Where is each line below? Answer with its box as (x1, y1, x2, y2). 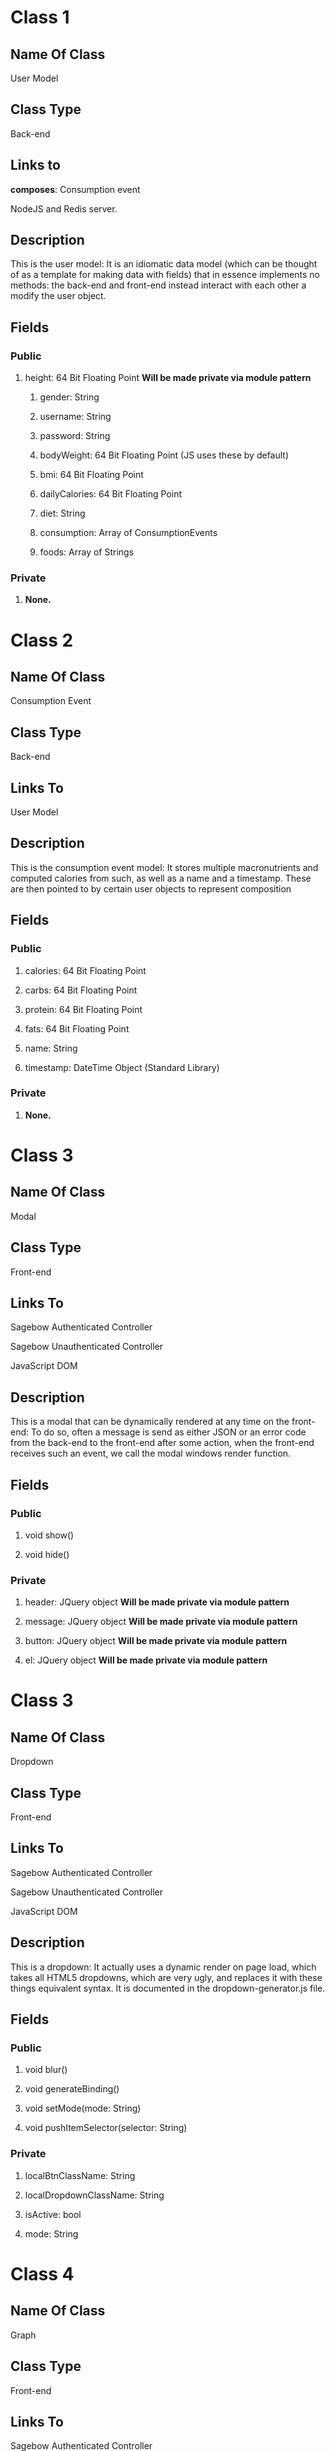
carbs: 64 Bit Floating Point (24, 984, 138, 996)
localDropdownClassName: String (24, 2189, 165, 2201)
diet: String (39, 507, 86, 520)
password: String (39, 430, 111, 442)
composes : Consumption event (10, 183, 141, 195)
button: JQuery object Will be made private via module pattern (24, 1635, 288, 1647)
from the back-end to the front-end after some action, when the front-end (10, 1437, 315, 1449)
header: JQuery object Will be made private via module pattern (24, 1596, 290, 1608)
